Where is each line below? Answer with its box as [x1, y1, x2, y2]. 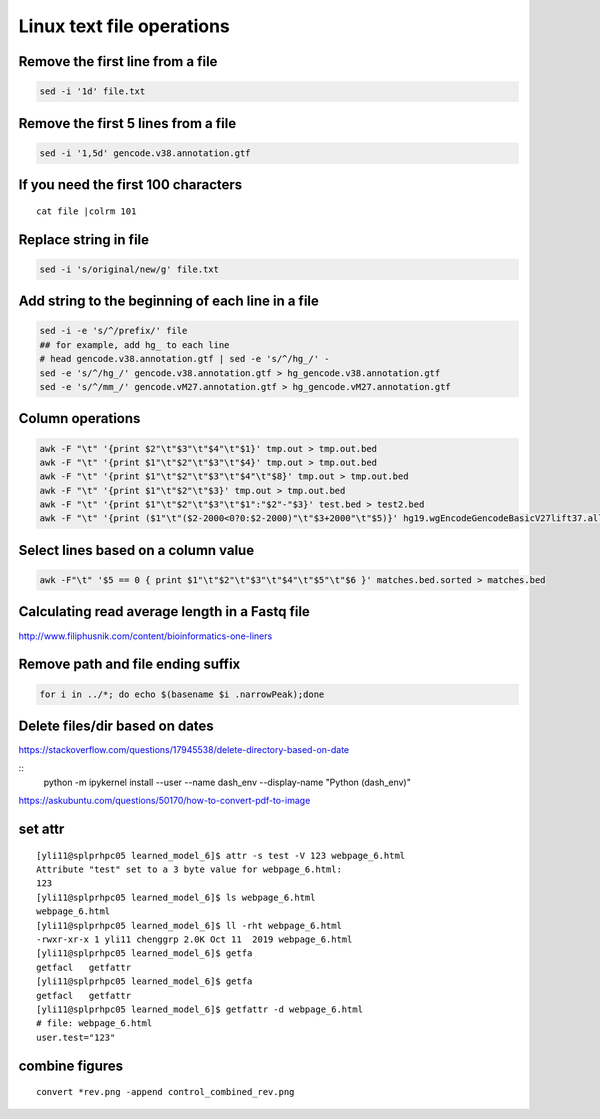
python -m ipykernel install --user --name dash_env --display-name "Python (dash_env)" [43, 776, 412, 788]
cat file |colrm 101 [36, 205, 137, 217]
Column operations [18, 410, 141, 427]
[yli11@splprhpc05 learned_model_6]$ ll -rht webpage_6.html [36, 920, 342, 931]
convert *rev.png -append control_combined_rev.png [36, 1086, 295, 1098]
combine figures [18, 1057, 124, 1074]
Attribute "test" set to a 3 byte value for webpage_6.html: [36, 864, 342, 875]
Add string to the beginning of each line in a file [18, 293, 320, 310]
